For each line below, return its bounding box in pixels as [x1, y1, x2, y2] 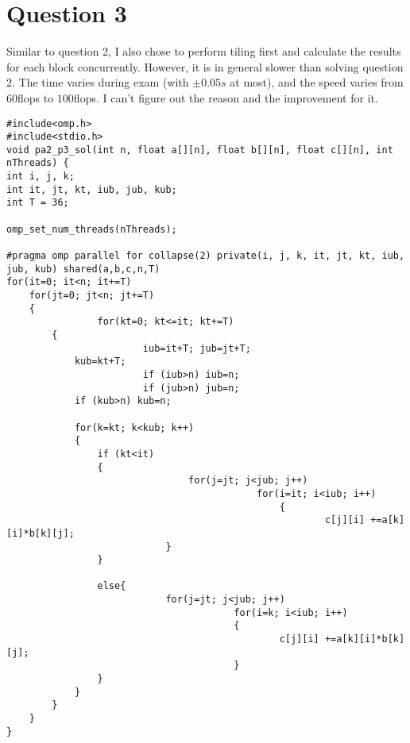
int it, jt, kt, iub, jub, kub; [6, 183, 177, 195]
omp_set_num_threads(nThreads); [6, 223, 177, 235]
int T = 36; [6, 197, 69, 209]
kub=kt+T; [74, 356, 126, 368]
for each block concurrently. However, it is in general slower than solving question [6, 58, 404, 75]
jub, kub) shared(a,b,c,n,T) [6, 263, 161, 275]
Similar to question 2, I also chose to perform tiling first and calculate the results [6, 43, 401, 60]
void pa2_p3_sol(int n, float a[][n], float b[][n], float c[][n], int [6, 144, 393, 156]
